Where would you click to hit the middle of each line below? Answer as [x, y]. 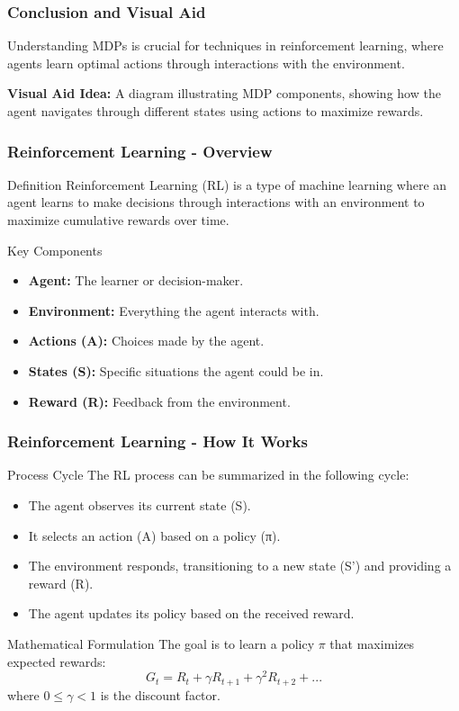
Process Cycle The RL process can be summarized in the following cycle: [208, 475]
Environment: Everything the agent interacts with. [174, 310]
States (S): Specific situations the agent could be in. [176, 370]
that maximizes [372, 643]
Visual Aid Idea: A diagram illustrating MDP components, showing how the [224, 93]
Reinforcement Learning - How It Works [157, 441]
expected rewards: [57, 661]
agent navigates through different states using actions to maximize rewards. [216, 111]
